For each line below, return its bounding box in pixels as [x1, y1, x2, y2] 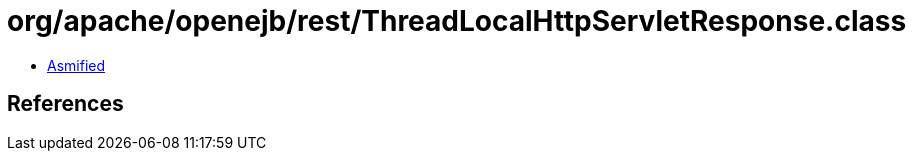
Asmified [47, 56, 106, 74]
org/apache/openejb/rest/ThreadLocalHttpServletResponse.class [7, 4, 907, 38]
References [7, 91, 124, 117]
